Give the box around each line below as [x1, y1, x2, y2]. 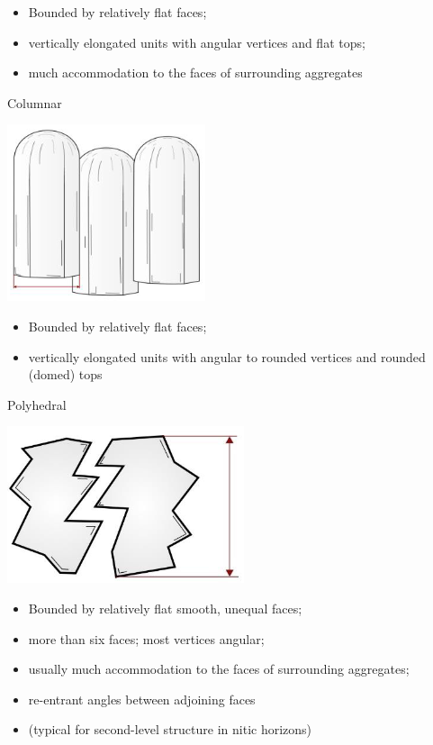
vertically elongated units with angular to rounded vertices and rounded [28, 347, 426, 366]
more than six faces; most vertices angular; [28, 629, 265, 648]
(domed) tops [28, 365, 103, 384]
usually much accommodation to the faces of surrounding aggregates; [28, 659, 410, 678]
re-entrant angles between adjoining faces [28, 689, 256, 708]
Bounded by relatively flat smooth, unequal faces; [28, 598, 302, 617]
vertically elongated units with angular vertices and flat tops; [28, 32, 365, 51]
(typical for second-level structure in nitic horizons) [28, 720, 312, 739]
